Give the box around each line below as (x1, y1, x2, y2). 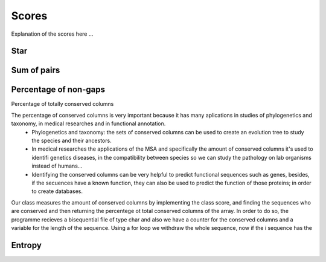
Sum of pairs (11, 65, 60, 76)
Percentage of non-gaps (11, 85, 106, 95)
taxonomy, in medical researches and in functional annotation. (11, 120, 166, 127)
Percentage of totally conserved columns (11, 100, 114, 108)
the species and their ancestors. (31, 137, 112, 145)
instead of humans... (31, 162, 83, 169)
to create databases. (31, 188, 83, 195)
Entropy (11, 240, 42, 251)
